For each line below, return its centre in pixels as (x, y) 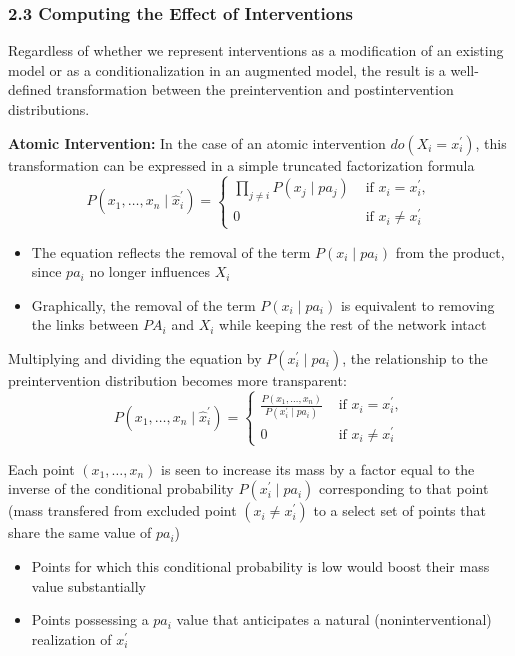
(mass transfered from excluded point (122, 510)
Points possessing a (90, 619)
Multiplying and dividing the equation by (135, 358)
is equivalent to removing (417, 304)
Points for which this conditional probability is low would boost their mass (260, 566)
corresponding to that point (404, 488)
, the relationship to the (415, 358)
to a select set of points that (399, 510)
